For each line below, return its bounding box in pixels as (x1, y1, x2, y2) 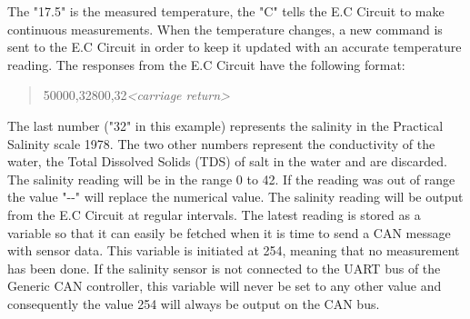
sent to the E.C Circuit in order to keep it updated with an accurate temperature (7, 37, 462, 56)
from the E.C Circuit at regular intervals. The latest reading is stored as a (7, 204, 421, 224)
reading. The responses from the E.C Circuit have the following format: (7, 55, 405, 74)
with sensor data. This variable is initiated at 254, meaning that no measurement (7, 241, 460, 260)
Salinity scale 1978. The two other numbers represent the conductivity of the (7, 134, 435, 153)
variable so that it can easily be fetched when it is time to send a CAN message (7, 223, 451, 242)
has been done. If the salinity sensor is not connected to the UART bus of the (7, 258, 441, 277)
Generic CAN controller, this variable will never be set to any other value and (7, 276, 442, 295)
